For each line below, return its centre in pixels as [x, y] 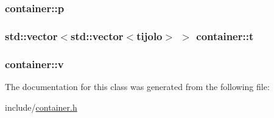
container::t [225, 36]
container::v [34, 64]
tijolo [149, 36]
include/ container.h [41, 107]
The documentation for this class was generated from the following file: [137, 86]
